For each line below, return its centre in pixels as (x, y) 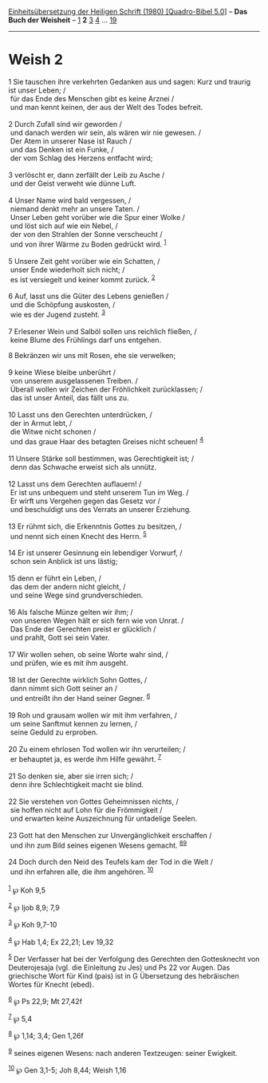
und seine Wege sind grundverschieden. (77, 595)
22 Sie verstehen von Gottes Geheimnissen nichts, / (94, 801)
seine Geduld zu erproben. (54, 732)
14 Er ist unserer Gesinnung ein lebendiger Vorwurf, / (95, 553)
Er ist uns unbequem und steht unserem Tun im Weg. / (99, 492)
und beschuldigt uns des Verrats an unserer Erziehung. (100, 509)
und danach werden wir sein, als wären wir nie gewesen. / (106, 132)
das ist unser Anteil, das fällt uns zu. (69, 397)
